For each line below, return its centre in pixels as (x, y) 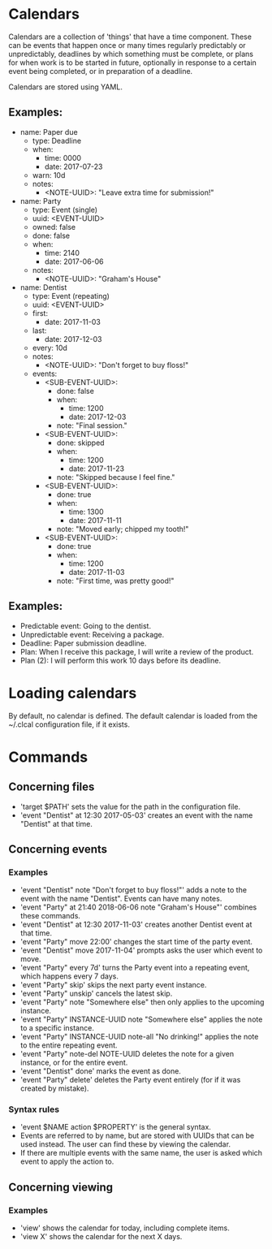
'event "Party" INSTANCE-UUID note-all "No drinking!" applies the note (139, 1037)
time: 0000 (63, 158)
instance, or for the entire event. (74, 1063)
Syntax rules (34, 1109)
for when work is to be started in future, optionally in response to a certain (133, 63)
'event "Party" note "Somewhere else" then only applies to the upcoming (142, 1002)
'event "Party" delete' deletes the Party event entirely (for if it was (130, 1080)
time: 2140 (62, 253)
